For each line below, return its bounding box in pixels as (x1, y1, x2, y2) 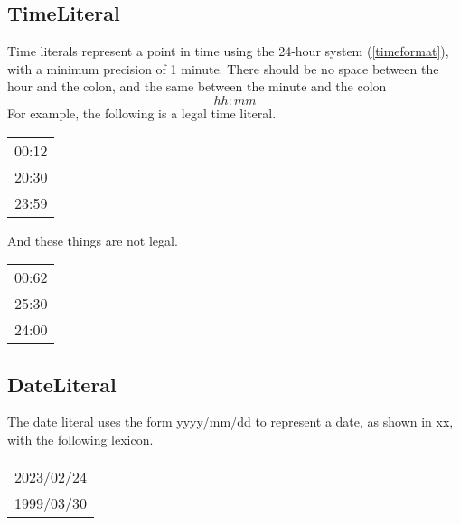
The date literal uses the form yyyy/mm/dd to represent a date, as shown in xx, (7, 412, 454, 431)
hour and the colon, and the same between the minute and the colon (7, 77, 387, 96)
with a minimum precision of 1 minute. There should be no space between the (7, 59, 439, 78)
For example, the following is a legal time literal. (7, 103, 277, 122)
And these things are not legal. (7, 230, 178, 249)
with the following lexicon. (7, 429, 154, 448)
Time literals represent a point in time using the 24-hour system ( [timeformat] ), (7, 42, 449, 61)
